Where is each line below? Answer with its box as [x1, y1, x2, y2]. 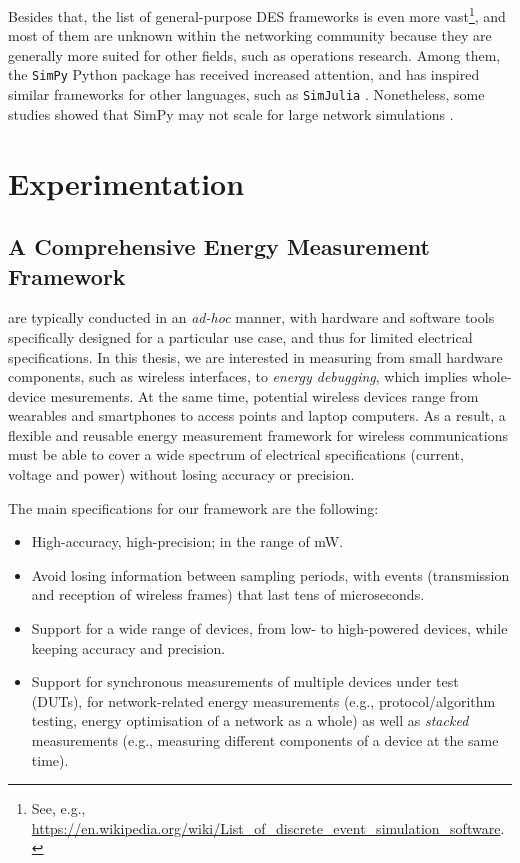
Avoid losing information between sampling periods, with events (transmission [31, 564, 510, 585]
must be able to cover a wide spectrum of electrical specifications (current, [8, 444, 464, 465]
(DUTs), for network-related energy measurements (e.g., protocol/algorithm [31, 690, 496, 711]
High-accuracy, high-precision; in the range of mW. [31, 531, 344, 552]
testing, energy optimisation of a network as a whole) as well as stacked [31, 710, 469, 731]
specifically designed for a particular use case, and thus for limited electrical [8, 326, 473, 347]
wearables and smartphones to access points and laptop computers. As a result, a [8, 405, 506, 426]
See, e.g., [31, 798, 86, 819]
